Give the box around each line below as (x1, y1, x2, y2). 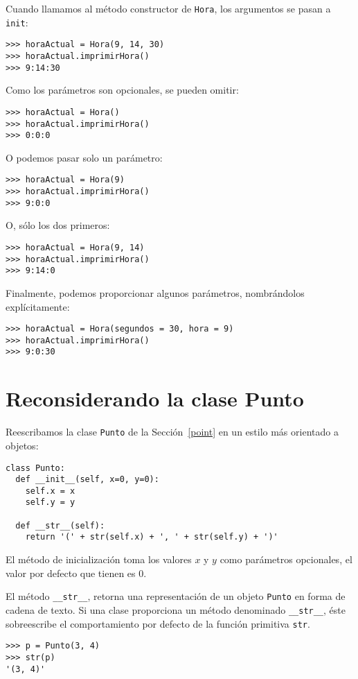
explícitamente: (6, 299, 70, 313)
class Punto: (6, 463, 65, 473)
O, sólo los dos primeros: (6, 218, 110, 232)
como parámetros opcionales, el (220, 552, 352, 567)
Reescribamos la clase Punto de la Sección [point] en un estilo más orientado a (6, 424, 339, 439)
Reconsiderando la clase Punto (6, 384, 304, 413)
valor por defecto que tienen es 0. (6, 565, 147, 580)
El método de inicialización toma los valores (6, 552, 192, 567)
